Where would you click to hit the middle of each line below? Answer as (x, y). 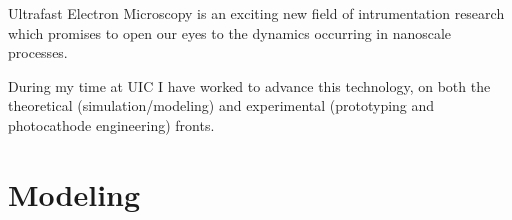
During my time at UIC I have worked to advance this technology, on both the (249, 85)
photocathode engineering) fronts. (111, 124)
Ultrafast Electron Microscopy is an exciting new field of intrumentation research (256, 13)
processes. (38, 52)
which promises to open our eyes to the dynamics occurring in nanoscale (230, 32)
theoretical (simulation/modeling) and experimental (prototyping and (221, 105)
